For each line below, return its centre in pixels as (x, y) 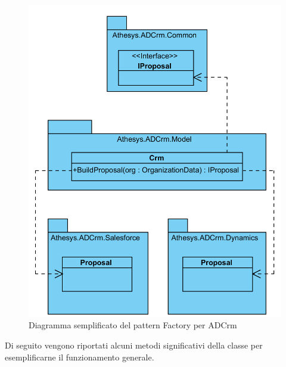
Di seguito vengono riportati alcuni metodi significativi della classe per (134, 345)
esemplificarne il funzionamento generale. (80, 357)
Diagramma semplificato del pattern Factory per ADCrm (133, 325)
